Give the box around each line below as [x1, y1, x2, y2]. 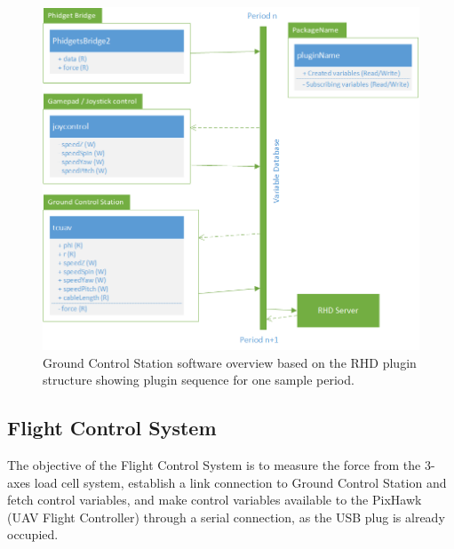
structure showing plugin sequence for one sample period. [43, 370, 354, 389]
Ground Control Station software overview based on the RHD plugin [43, 353, 417, 371]
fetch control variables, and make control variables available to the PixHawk [7, 490, 422, 509]
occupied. [7, 525, 59, 544]
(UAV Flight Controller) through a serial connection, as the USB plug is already [7, 507, 445, 526]
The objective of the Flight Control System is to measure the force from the [7, 455, 421, 473]
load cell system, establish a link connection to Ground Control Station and [34, 473, 447, 491]
